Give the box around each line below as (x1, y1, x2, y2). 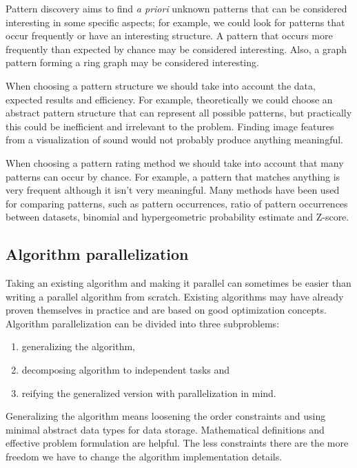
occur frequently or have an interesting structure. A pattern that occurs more (6, 28, 333, 43)
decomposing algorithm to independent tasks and (21, 363, 230, 377)
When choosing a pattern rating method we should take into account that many (6, 155, 344, 170)
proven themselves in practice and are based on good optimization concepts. (6, 303, 327, 317)
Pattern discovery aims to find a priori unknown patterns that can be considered (6, 1, 347, 15)
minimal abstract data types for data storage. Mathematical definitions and (6, 422, 325, 436)
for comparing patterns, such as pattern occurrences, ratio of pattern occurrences (6, 196, 348, 210)
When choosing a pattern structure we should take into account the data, (6, 78, 316, 92)
